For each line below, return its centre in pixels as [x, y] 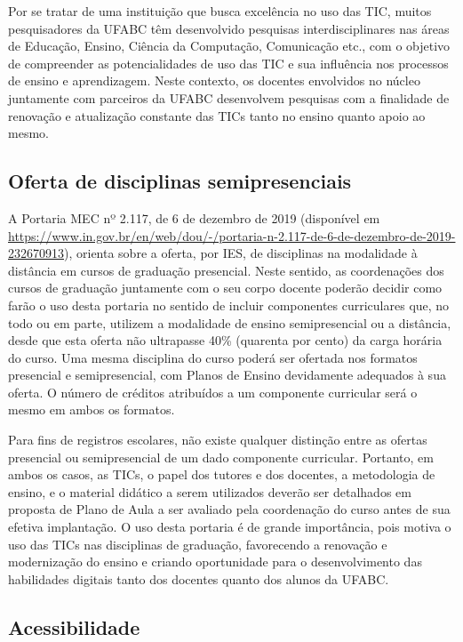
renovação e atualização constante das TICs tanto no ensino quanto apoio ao [217, 115]
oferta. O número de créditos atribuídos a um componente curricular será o [213, 392]
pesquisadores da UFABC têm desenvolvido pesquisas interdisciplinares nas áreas [229, 28]
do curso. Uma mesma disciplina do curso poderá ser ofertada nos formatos [213, 357]
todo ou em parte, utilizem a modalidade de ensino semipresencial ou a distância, [230, 322]
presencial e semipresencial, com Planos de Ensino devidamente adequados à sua [227, 375]
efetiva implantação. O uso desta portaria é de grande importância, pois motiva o [230, 527]
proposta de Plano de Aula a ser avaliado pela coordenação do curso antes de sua [229, 509]
